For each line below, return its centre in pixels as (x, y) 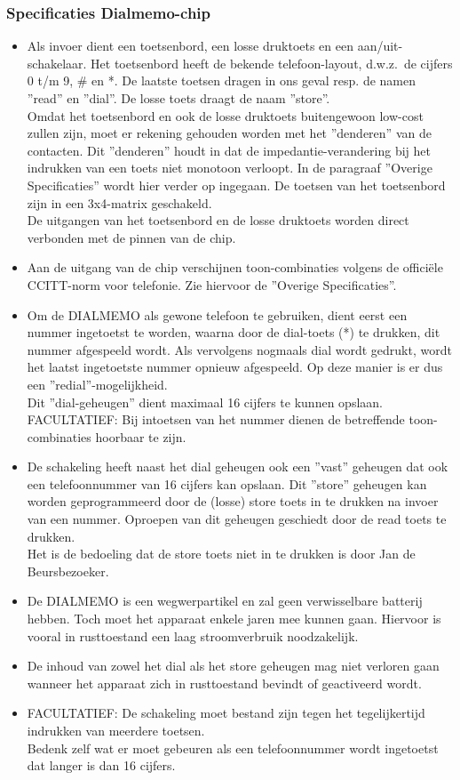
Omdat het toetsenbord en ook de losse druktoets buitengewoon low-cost (225, 115)
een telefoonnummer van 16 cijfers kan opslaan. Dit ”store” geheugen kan (227, 483)
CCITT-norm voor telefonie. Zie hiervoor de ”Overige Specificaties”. (212, 284)
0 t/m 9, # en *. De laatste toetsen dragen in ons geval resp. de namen (222, 80)
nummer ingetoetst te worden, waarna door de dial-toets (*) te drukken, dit (234, 332)
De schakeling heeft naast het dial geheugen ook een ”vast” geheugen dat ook (238, 466)
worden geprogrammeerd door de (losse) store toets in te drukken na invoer (233, 501)
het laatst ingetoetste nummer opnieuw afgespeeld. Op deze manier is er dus (235, 367)
